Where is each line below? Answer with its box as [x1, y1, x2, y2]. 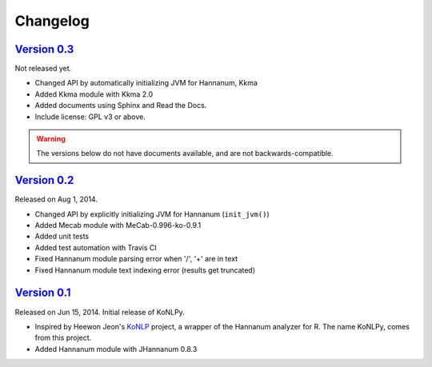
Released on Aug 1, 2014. [14, 194, 98, 204]
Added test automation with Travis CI [34, 242, 158, 252]
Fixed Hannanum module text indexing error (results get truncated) [34, 265, 256, 275]
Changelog [14, 12, 90, 30]
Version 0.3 [14, 42, 74, 56]
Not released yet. [14, 64, 72, 74]
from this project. [34, 333, 92, 343]
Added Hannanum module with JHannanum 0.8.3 [34, 344, 198, 353]
